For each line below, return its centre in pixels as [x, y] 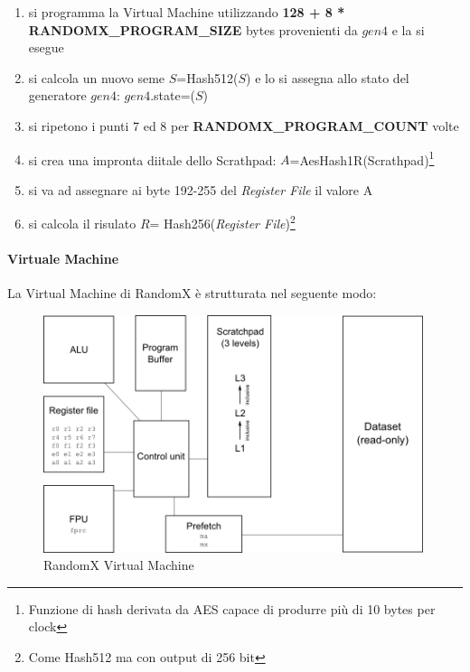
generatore [57, 95]
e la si [408, 29]
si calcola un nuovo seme [97, 77]
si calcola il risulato [82, 224]
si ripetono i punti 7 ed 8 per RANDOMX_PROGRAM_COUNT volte [244, 125]
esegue [46, 47]
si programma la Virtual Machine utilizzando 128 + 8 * [187, 12]
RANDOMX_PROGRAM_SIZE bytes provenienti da [193, 29]
